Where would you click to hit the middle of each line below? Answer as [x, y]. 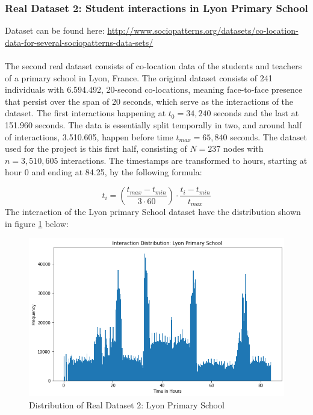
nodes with [243, 148]
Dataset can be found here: [55, 30]
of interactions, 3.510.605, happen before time [89, 136]
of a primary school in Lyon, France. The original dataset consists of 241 [139, 77]
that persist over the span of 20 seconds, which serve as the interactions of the [149, 101]
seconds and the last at [256, 113]
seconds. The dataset [269, 136]
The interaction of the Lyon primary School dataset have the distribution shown [153, 211]
